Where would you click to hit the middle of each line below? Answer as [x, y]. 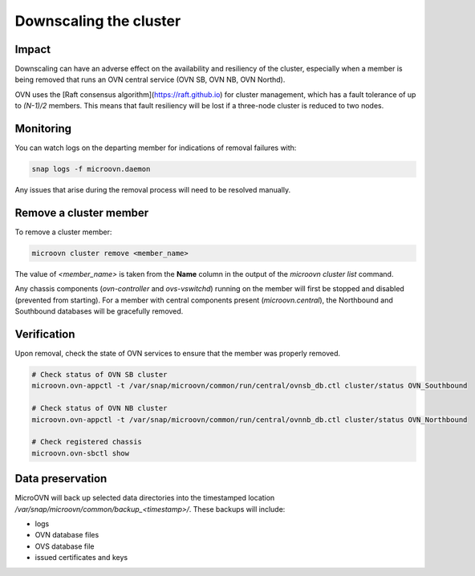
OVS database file [65, 546]
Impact [33, 49]
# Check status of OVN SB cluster [99, 375]
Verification [45, 334]
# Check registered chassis [87, 442]
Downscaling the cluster [98, 21]
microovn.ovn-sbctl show [81, 453]
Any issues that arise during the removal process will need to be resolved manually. [153, 190]
